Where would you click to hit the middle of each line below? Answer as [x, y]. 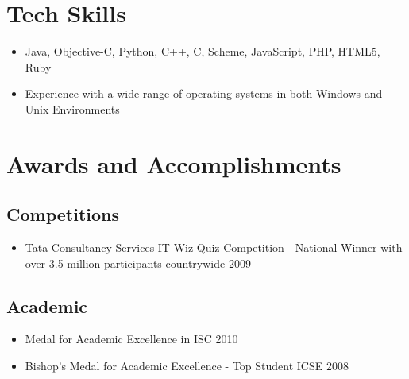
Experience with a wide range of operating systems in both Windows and [204, 93]
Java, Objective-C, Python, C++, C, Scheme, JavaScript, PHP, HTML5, [203, 51]
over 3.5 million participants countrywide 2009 [138, 263]
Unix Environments [72, 108]
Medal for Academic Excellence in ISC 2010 [131, 339]
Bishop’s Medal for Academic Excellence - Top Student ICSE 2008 [187, 366]
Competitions [63, 214]
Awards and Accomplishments [174, 163]
